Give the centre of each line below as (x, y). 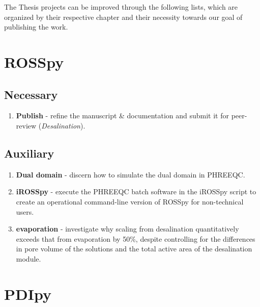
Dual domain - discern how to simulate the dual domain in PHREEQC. (131, 174)
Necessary (31, 94)
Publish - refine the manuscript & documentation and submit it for (123, 116)
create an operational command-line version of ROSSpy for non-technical (130, 201)
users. (25, 211)
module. (28, 258)
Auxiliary (29, 153)
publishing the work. (36, 27)
